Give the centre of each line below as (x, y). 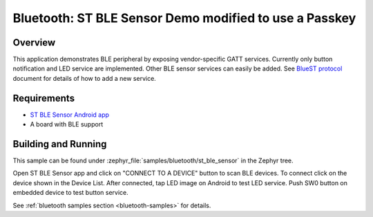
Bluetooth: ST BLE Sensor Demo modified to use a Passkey (184, 18)
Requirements (44, 98)
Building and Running (60, 144)
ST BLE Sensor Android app (70, 115)
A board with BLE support (67, 124)
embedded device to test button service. (71, 193)
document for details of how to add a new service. (85, 78)
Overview (34, 43)
